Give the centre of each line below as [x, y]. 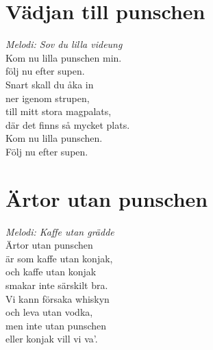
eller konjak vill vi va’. [52, 339]
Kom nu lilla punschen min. [64, 57]
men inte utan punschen [56, 325]
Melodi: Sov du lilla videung [64, 44]
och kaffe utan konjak [51, 272]
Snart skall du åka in [50, 84]
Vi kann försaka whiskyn [58, 298]
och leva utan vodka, [49, 312]
